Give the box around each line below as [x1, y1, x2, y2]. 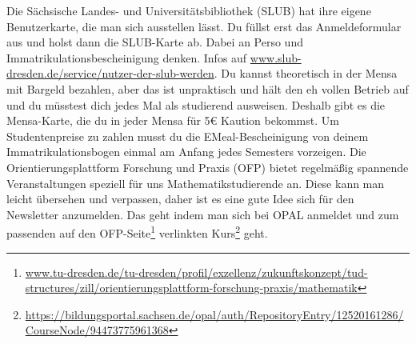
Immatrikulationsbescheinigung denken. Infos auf [6, 49, 247, 66]
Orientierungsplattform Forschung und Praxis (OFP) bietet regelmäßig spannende [6, 158, 409, 175]
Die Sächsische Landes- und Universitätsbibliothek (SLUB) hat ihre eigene [6, 2, 371, 18]
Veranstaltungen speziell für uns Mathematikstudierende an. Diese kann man [6, 174, 385, 191]
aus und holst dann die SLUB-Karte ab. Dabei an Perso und [6, 34, 303, 50]
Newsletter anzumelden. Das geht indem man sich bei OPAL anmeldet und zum [6, 206, 399, 222]
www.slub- [250, 49, 302, 66]
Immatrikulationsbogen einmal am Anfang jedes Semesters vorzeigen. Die [6, 143, 366, 160]
